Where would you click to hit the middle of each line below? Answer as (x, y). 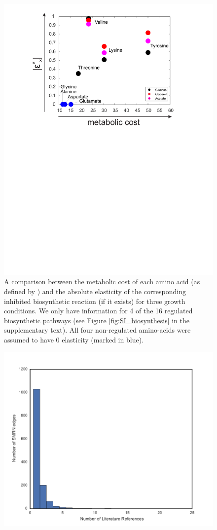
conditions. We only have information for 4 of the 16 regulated (98, 311)
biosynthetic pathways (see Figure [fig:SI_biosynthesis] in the (97, 320)
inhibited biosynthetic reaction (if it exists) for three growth (95, 301)
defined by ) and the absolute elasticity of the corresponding (95, 291)
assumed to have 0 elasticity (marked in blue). (74, 340)
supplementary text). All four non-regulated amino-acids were (97, 330)
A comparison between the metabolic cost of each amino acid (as (102, 282)
